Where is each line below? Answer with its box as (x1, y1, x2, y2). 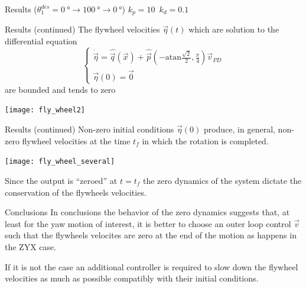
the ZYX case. (5, 240, 57, 253)
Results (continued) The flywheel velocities (5, 23, 160, 35)
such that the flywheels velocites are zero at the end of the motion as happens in (5, 229, 297, 241)
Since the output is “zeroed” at (5, 174, 118, 186)
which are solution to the (188, 23, 279, 35)
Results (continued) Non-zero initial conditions (5, 123, 174, 135)
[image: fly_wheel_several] (5, 157, 115, 166)
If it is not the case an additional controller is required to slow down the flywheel (5, 260, 298, 273)
